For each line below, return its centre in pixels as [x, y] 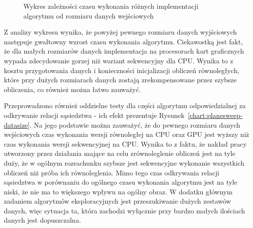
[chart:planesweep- [215, 115]
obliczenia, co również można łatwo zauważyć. [72, 89]
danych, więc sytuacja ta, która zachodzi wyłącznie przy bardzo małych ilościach [125, 210]
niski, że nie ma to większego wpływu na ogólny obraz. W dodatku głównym [118, 191]
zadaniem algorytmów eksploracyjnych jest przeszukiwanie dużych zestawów [117, 201]
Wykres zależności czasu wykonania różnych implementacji [111, 6]
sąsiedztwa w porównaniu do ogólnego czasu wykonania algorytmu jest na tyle [121, 182]
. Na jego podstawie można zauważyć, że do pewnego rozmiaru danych [135, 124]
